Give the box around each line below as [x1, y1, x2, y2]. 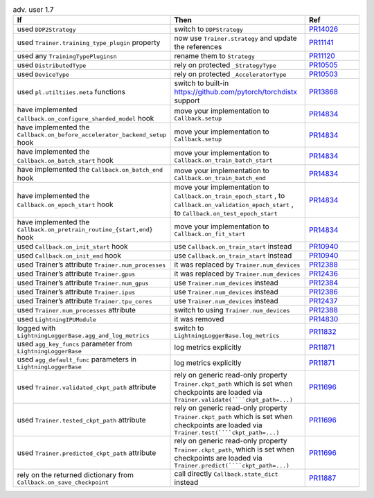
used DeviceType [17, 69, 69, 79]
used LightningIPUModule [17, 314, 97, 324]
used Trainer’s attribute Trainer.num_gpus [17, 278, 149, 287]
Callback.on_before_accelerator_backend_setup [17, 132, 167, 139]
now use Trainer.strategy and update [174, 33, 297, 43]
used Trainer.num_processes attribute [17, 305, 136, 315]
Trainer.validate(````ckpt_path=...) [174, 396, 294, 404]
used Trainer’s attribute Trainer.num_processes [17, 260, 166, 269]
